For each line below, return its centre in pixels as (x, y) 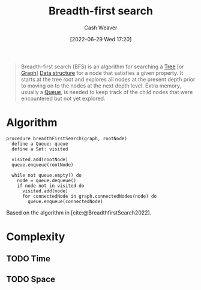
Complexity (36, 237)
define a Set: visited (40, 149)
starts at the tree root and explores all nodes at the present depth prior (108, 79)
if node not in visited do (51, 186)
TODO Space (31, 279)
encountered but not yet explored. (63, 98)
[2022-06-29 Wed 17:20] (101, 39)
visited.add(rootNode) (40, 159)
